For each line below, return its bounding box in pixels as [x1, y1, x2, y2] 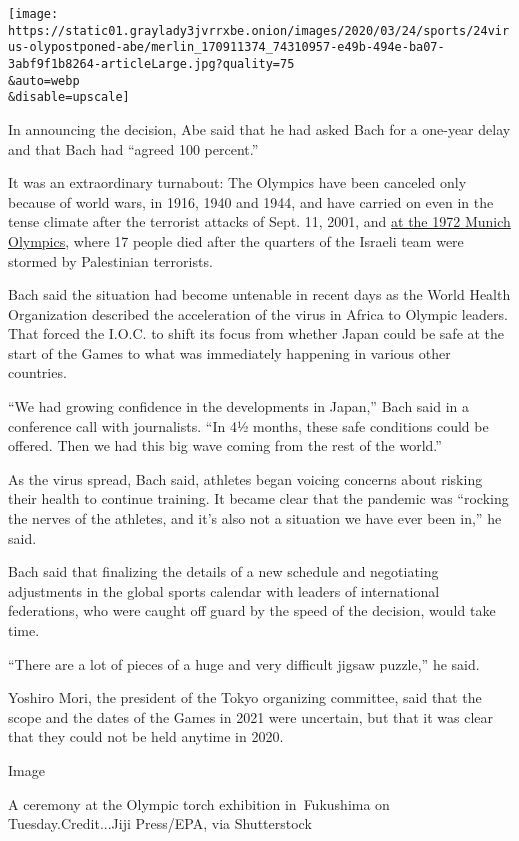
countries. [8, 362, 67, 383]
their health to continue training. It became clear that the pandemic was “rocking [8, 488, 509, 509]
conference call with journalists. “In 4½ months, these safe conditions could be [8, 415, 489, 436]
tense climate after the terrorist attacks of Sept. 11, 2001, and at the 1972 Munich [8, 211, 511, 232]
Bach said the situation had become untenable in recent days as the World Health [8, 284, 511, 305]
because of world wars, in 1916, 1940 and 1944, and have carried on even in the [8, 191, 494, 212]
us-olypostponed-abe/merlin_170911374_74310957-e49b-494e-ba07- [8, 40, 445, 55]
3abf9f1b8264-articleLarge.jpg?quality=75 [8, 56, 295, 71]
